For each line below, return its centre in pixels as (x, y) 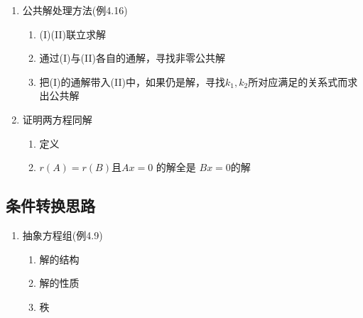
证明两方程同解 (57, 119)
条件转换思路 (50, 205)
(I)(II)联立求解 (72, 34)
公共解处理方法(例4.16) (75, 10)
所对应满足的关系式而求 (303, 81)
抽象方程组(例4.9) (63, 235)
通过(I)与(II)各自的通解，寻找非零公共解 (132, 58)
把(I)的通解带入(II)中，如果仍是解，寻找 (132, 81)
